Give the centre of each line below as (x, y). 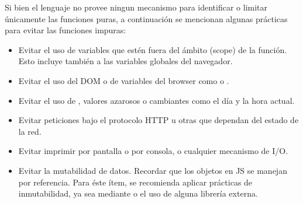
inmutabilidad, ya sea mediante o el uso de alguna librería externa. (138, 193)
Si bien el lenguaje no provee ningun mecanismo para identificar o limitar (136, 7)
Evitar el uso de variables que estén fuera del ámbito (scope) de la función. (153, 49)
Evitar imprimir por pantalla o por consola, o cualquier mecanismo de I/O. (153, 151)
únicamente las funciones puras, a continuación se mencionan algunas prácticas (146, 18)
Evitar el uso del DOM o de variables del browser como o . (124, 80)
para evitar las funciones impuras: (66, 30)
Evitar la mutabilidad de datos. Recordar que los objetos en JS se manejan (153, 170)
